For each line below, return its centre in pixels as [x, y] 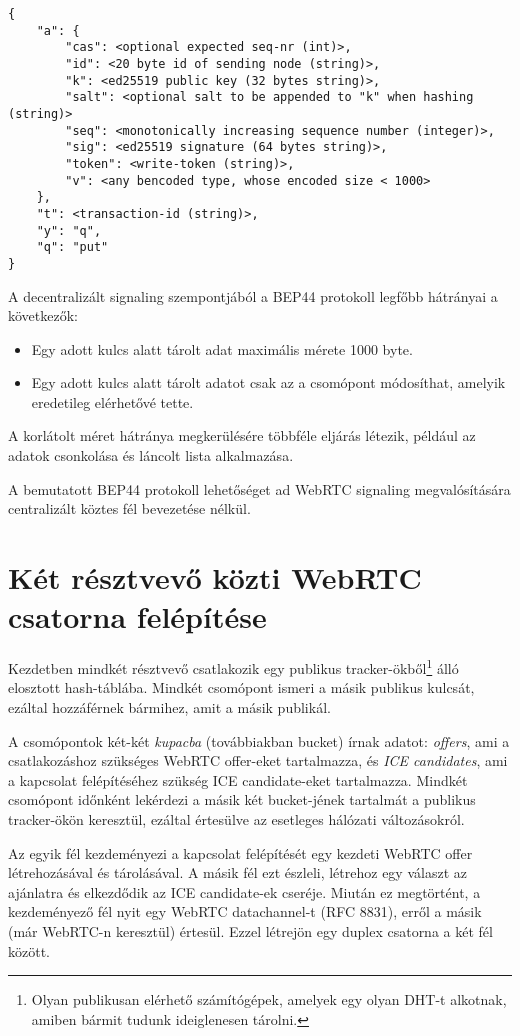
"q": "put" [72, 247]
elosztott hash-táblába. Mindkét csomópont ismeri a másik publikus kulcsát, [241, 687]
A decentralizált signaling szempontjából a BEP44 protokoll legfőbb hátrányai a [253, 295]
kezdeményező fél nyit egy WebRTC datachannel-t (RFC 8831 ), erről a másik [245, 911]
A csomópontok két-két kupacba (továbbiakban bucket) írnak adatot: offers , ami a [259, 740]
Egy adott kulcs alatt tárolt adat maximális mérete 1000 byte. [222, 348]
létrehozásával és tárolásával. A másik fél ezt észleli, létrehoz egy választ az [237, 872]
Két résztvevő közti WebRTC [215, 577]
